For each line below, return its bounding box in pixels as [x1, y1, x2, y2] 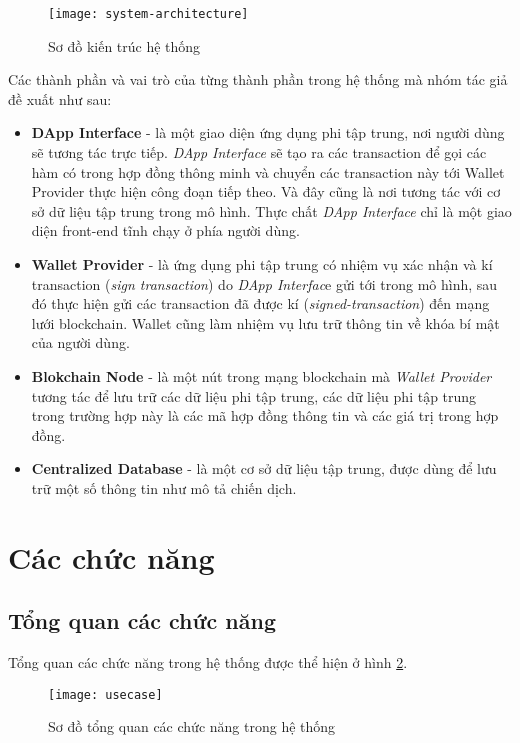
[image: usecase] [48, 687, 163, 702]
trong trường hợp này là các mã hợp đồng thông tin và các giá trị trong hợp [31, 405, 499, 426]
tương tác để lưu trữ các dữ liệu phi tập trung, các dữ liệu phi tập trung [31, 385, 477, 406]
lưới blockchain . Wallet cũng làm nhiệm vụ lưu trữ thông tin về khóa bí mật [31, 312, 500, 333]
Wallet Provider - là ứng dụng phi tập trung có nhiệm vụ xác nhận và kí [31, 254, 493, 274]
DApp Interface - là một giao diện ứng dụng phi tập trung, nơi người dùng [31, 122, 505, 143]
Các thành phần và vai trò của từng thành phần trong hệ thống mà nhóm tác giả [8, 69, 508, 90]
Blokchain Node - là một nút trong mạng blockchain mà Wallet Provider [31, 365, 492, 386]
